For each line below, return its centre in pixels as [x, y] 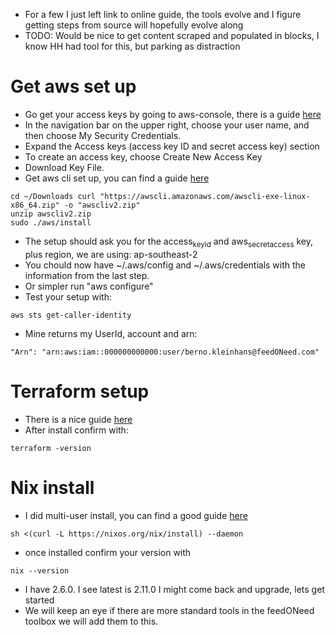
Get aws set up [73, 86]
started [39, 600]
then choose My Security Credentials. [103, 135]
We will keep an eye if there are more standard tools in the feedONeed [169, 610]
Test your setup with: [68, 296]
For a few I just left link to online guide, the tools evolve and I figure [163, 14]
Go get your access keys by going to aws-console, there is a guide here [173, 114]
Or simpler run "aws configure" [89, 286]
